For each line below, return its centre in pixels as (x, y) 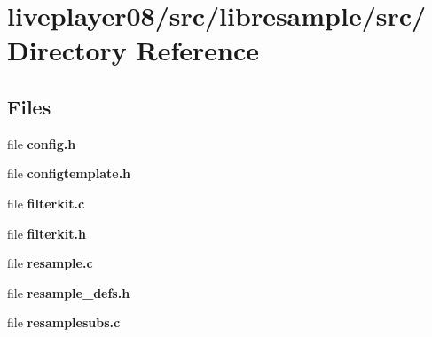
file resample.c (50, 263)
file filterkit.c (46, 203)
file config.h (42, 143)
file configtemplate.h (69, 173)
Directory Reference (134, 50)
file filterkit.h (47, 233)
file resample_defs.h (69, 292)
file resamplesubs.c (64, 322)
